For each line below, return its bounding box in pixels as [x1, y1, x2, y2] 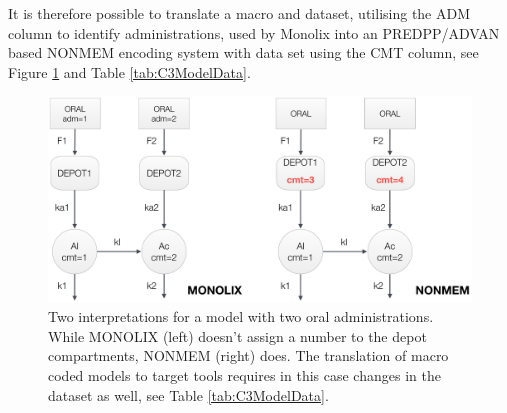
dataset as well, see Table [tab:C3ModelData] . [48, 384, 329, 405]
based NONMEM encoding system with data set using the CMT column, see [8, 42, 479, 63]
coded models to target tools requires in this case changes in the [48, 364, 441, 385]
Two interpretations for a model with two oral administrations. [48, 306, 434, 327]
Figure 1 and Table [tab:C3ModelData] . [8, 61, 251, 82]
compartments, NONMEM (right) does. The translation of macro [48, 345, 449, 366]
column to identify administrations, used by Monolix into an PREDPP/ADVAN [8, 22, 500, 43]
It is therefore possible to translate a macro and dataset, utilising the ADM [8, 3, 471, 23]
